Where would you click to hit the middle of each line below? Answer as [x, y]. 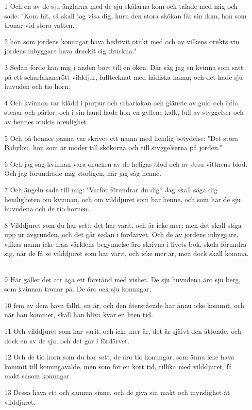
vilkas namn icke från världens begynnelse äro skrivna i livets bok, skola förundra [126, 244]
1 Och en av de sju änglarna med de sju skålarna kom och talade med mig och [121, 6]
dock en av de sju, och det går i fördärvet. [67, 340]
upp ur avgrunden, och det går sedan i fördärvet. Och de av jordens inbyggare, [121, 234]
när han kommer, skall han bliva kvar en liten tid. [79, 315]
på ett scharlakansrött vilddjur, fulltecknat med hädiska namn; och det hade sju [124, 77]
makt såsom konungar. [38, 376]
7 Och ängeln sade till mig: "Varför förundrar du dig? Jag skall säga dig [111, 189]
